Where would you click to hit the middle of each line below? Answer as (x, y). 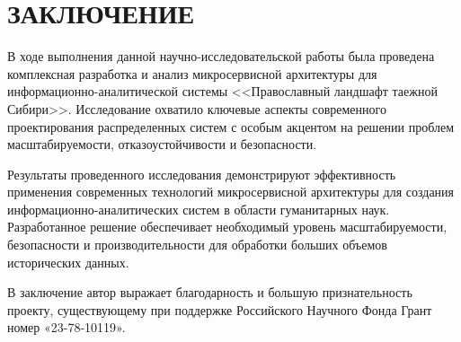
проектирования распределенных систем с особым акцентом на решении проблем (231, 126)
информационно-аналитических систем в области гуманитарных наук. (199, 209)
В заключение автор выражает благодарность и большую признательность (210, 292)
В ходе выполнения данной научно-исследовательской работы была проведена (221, 56)
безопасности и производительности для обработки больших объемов (197, 245)
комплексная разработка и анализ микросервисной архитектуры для (192, 73)
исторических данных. (68, 262)
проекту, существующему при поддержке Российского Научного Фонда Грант (220, 309)
